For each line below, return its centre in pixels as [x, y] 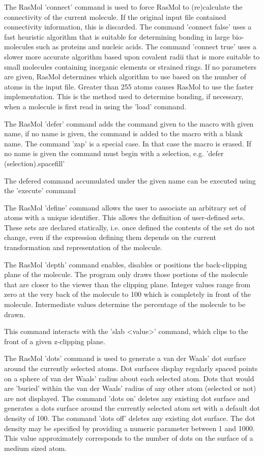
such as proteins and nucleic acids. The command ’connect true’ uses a [146, 47]
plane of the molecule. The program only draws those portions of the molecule [126, 274]
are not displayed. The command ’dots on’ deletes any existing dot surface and [127, 398]
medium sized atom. [35, 448]
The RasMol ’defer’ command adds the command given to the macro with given [129, 123]
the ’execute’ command [40, 190]
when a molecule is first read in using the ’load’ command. [95, 106]
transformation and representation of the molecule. [83, 247]
